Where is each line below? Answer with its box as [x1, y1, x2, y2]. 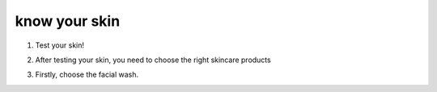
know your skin [15, 12, 121, 30]
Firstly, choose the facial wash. [35, 69, 139, 80]
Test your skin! [35, 40, 85, 50]
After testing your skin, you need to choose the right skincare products [35, 55, 271, 65]
